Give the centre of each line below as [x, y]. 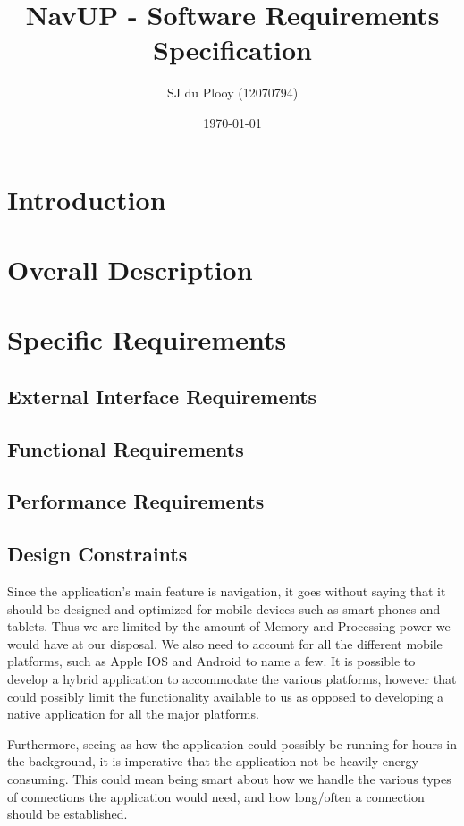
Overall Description [130, 269]
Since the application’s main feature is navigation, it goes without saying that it [227, 590]
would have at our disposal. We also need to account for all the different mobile [225, 643]
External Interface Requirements [162, 396]
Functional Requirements [126, 448]
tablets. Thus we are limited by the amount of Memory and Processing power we [229, 626]
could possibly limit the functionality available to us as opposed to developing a [226, 696]
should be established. [67, 814]
